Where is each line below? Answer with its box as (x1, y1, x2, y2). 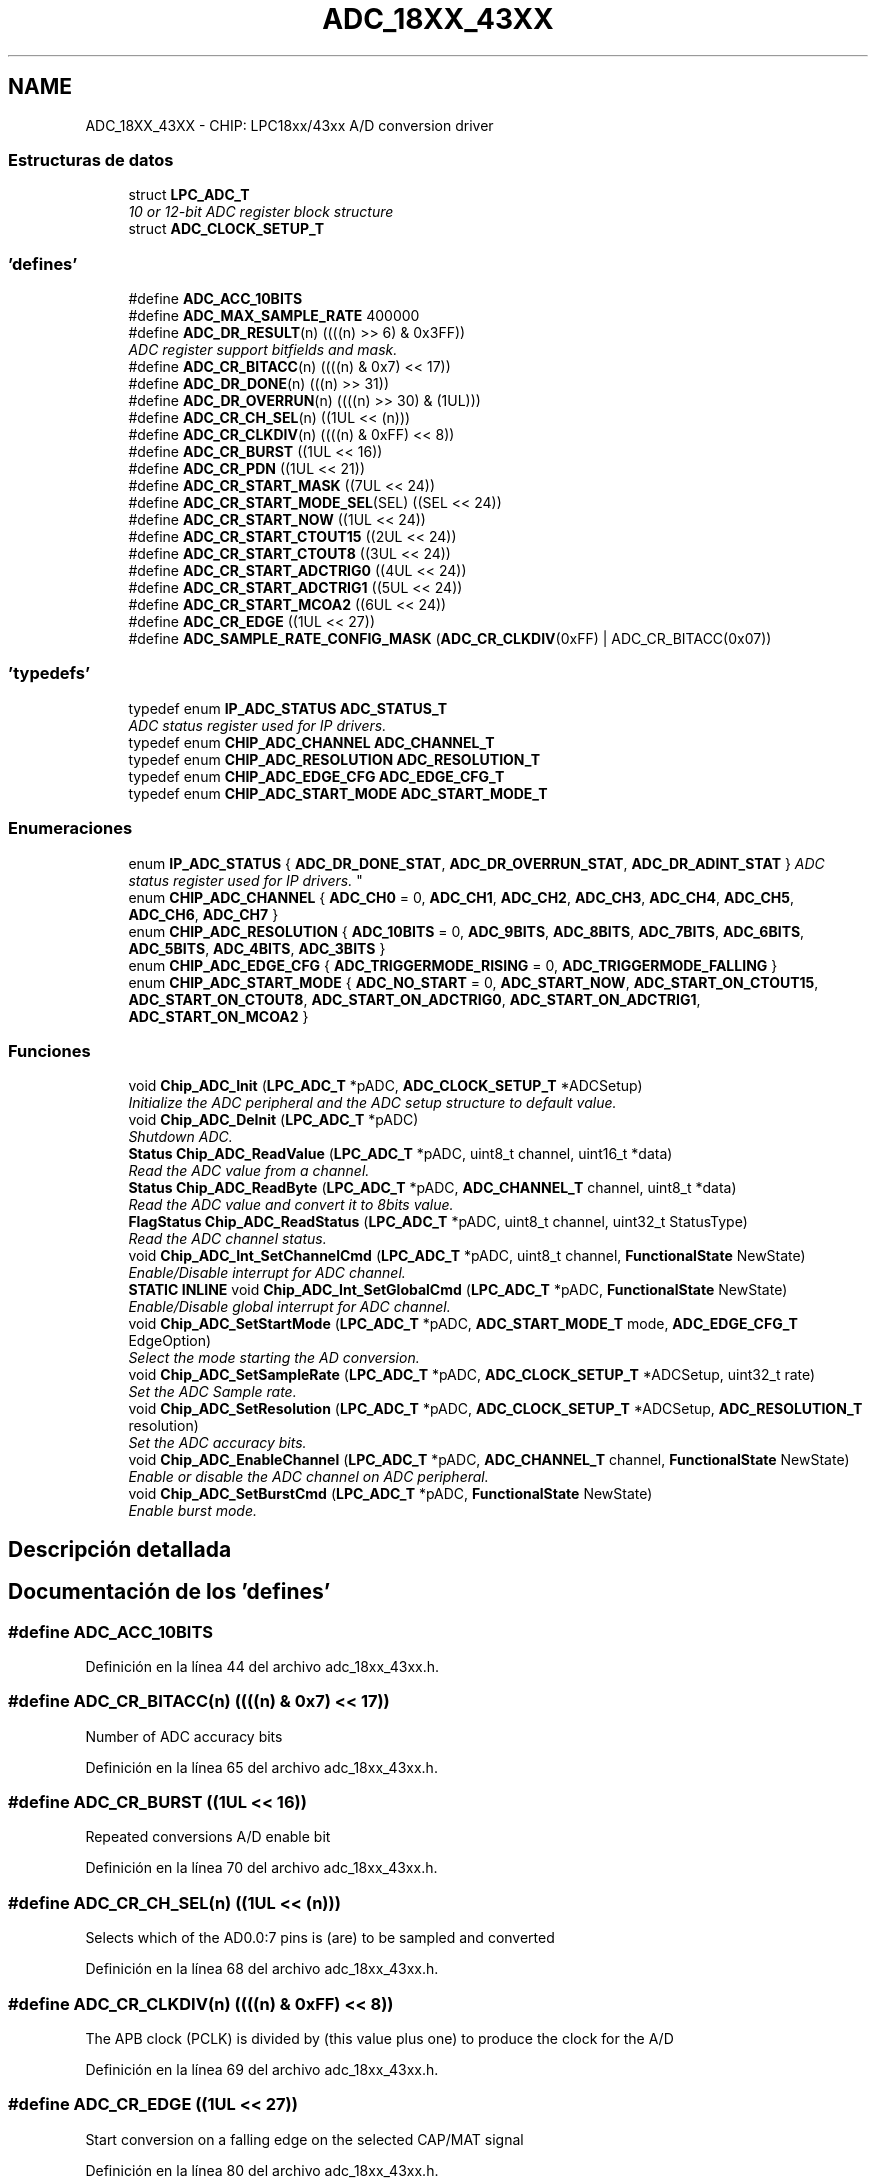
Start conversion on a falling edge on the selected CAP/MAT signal (85, 2130, 524, 2148)
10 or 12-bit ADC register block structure (128, 203, 394, 221)
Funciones (8, 1040, 91, 1061)
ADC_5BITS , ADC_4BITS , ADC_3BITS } (128, 939, 386, 957)
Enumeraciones (8, 818, 133, 839)
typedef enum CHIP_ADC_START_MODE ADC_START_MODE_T (128, 784, 548, 802)
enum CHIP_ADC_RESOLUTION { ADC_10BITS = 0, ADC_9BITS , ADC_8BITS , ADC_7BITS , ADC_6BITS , (128, 922, 805, 940)
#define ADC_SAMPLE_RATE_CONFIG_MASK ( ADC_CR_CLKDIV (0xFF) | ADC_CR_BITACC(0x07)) (128, 630, 772, 648)
